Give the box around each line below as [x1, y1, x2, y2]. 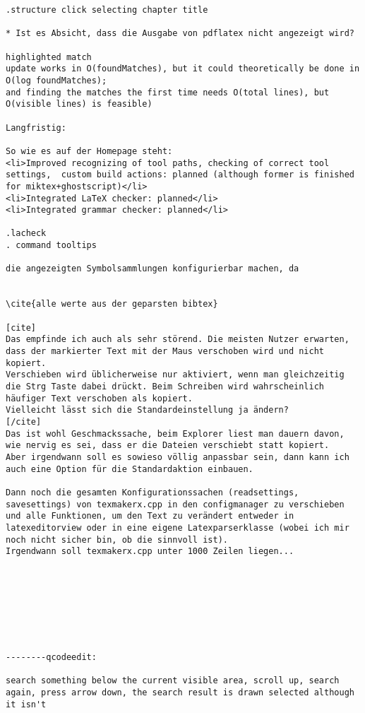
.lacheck [6, 228, 47, 239]
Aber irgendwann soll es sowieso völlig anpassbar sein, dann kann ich [6, 452, 349, 462]
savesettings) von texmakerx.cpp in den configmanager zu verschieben [6, 499, 345, 509]
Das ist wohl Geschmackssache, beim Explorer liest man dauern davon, [6, 428, 345, 439]
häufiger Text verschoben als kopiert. [6, 393, 193, 403]
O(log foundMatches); [6, 75, 107, 86]
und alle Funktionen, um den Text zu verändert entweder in [6, 511, 294, 522]
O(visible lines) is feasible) [6, 99, 152, 110]
